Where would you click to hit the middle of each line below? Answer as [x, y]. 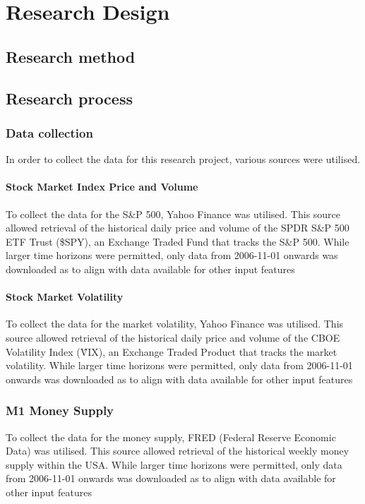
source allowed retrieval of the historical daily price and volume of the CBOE [173, 337]
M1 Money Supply [60, 410]
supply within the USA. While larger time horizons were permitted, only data [174, 464]
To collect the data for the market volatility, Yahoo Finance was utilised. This [175, 324]
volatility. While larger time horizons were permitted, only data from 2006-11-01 [179, 365]
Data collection [49, 132]
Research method [71, 56]
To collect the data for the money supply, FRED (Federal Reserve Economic [171, 437]
